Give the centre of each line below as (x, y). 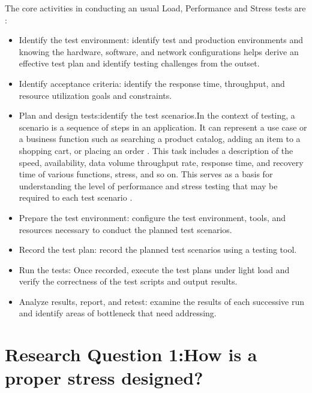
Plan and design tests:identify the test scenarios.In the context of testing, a (157, 115)
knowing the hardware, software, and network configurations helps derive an (159, 51)
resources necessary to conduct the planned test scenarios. (125, 229)
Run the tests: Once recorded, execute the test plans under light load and (154, 269)
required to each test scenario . (76, 197)
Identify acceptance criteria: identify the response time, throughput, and (152, 83)
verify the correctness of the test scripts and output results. (128, 281)
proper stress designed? (104, 378)
